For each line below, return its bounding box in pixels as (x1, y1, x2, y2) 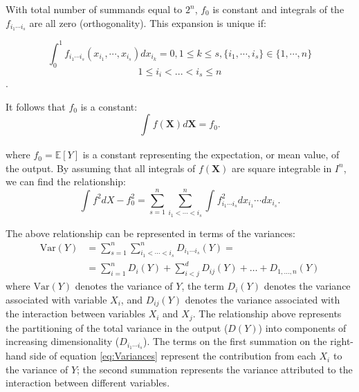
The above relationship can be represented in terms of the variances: (6, 225, 295, 240)
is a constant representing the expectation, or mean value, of (82, 147, 340, 162)
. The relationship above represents (192, 306, 342, 321)
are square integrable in (232, 160, 332, 175)
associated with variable (6, 292, 107, 306)
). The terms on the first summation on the (142, 334, 327, 348)
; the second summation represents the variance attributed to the (77, 362, 353, 376)
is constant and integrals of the (212, 2, 344, 16)
